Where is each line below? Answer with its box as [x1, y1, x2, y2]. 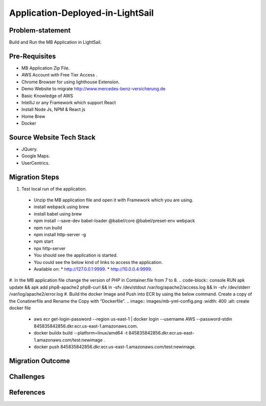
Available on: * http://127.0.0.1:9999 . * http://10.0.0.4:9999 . [33, 266, 152, 272]
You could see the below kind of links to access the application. [33, 259, 163, 265]
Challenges [9, 372, 45, 381]
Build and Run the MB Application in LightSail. [9, 39, 102, 45]
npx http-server [33, 245, 66, 251]
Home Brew [21, 113, 45, 119]
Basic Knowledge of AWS [21, 93, 73, 99]
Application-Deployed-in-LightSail [9, 7, 154, 18]
